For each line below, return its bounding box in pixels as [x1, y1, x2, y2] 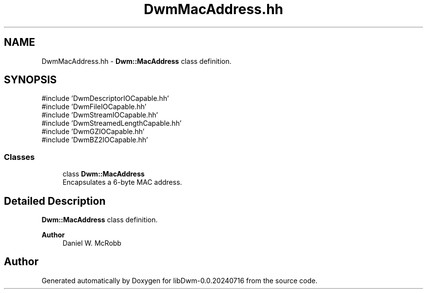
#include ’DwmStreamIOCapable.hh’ [41, 111, 158, 119]
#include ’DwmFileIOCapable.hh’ [41, 102, 147, 111]
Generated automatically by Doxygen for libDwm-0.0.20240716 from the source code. [41, 276, 318, 285]
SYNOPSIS [4, 74, 57, 86]
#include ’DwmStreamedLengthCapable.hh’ [41, 119, 182, 128]
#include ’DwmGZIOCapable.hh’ [41, 127, 145, 136]
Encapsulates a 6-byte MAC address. [62, 178, 182, 187]
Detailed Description [4, 195, 106, 207]
